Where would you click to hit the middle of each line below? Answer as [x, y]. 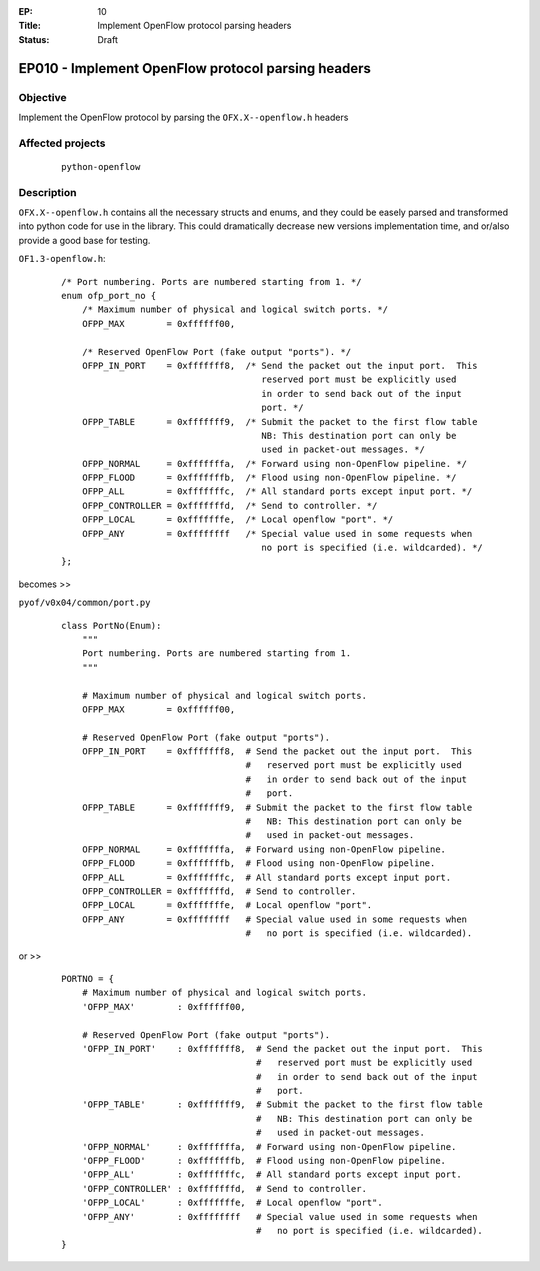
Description [47, 192]
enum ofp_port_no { [109, 295]
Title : [30, 26]
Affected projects [62, 143]
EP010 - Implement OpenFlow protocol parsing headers [195, 68]
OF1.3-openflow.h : [62, 259]
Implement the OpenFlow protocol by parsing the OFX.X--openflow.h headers [183, 117]
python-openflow [101, 166]
